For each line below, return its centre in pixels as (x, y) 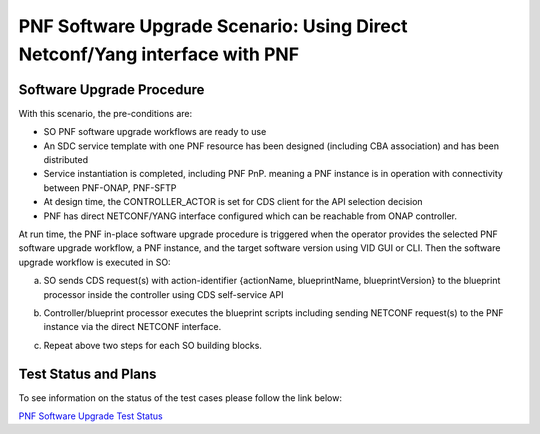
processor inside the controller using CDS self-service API (163, 294)
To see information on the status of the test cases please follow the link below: (180, 397)
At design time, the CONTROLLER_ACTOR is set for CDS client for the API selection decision (233, 202)
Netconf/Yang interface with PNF (159, 54)
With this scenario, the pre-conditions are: (105, 113)
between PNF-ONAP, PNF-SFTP (110, 187)
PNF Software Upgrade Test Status (91, 416)
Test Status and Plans (87, 373)
